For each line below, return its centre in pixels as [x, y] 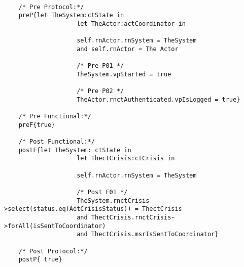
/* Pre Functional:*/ [55, 117]
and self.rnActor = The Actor [128, 49]
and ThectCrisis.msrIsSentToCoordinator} [148, 234]
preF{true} [37, 125]
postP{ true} [40, 260]
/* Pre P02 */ [100, 91]
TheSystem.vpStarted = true [124, 74]
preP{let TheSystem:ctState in [71, 15]
